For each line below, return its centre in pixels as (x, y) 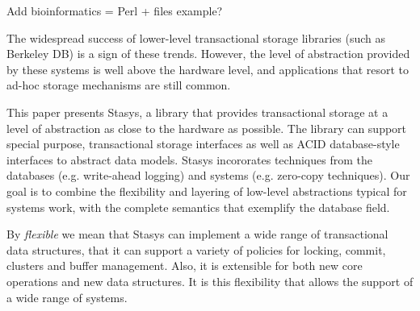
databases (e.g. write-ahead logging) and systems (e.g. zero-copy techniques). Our (208, 175)
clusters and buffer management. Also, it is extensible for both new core (185, 265)
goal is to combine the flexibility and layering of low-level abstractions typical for (207, 191)
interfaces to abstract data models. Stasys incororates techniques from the (189, 159)
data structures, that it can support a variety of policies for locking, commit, (196, 249)
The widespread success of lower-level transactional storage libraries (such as (196, 37)
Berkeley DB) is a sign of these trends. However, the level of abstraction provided (208, 54)
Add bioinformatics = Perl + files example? (115, 10)
